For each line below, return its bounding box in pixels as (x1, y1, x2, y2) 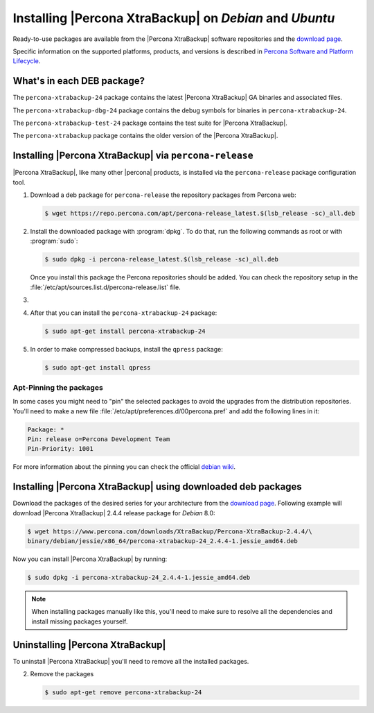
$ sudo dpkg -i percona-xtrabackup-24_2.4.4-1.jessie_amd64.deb (27, 574, 251, 582)
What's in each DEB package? (12, 75, 145, 87)
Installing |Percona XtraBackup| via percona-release (12, 150, 253, 162)
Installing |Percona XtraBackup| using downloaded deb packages (12, 481, 303, 492)
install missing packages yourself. (31, 617, 128, 626)
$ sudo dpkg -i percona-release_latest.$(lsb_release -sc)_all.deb (44, 255, 279, 264)
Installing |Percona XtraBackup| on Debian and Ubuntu (12, 10, 335, 26)
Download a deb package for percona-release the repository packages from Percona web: (30, 191, 297, 199)
